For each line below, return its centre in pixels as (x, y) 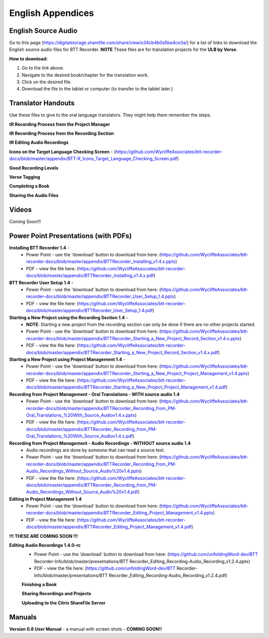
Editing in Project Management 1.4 (46, 499)
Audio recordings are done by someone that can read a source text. (96, 450)
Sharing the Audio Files (34, 195)
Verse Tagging (25, 177)
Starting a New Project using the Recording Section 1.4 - (69, 317)
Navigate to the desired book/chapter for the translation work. (85, 75)
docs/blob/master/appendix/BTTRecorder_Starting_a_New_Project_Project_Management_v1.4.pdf (126, 387)
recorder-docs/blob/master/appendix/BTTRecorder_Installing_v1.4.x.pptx (101, 261)
